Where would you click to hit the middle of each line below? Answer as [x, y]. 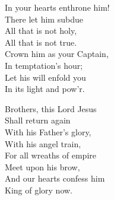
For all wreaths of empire [50, 155]
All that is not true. [41, 42]
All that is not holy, [41, 31]
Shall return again [38, 120]
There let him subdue [44, 19]
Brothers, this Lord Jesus [51, 108]
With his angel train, [43, 143]
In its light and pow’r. [45, 89]
